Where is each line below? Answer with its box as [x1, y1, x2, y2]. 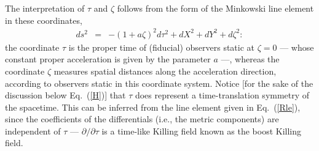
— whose [280, 40, 314, 53]
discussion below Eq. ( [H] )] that [5, 89, 126, 101]
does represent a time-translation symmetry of [135, 89, 310, 101]
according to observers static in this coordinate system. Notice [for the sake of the [5, 76, 313, 89]
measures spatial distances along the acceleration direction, [53, 64, 277, 77]
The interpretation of [5, 2, 85, 14]
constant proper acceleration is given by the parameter [5, 53, 211, 65]
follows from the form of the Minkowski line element [117, 2, 314, 14]
